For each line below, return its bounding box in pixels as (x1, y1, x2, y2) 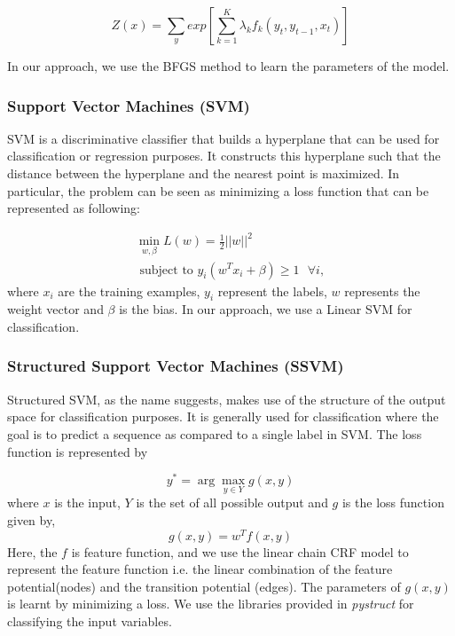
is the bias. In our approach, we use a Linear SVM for (119, 300, 412, 318)
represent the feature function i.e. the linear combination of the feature (7, 560, 393, 578)
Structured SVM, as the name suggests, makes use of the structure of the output (7, 389, 446, 408)
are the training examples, (58, 281, 200, 300)
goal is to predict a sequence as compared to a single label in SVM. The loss (7, 424, 422, 443)
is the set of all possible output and (136, 493, 328, 512)
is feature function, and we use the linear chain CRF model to (71, 542, 409, 561)
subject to (139, 263, 193, 277)
